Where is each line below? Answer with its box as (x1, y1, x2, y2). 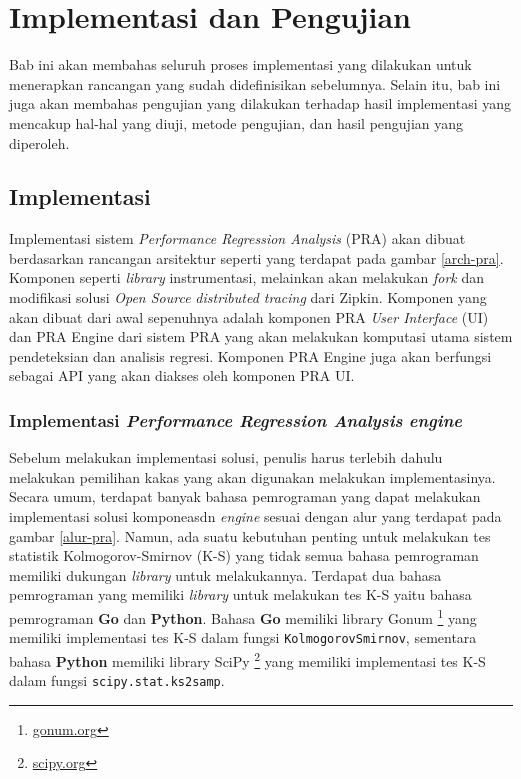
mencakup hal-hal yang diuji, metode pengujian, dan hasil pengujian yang (9, 112, 464, 133)
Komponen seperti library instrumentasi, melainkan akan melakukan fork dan (9, 267, 484, 288)
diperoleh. (9, 132, 70, 153)
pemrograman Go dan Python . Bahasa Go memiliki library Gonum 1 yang (9, 605, 477, 628)
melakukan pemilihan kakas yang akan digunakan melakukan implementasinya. (9, 466, 496, 487)
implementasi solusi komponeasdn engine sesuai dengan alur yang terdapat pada (9, 506, 502, 527)
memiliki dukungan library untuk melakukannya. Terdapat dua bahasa (9, 564, 442, 585)
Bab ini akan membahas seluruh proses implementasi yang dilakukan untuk (9, 54, 472, 75)
